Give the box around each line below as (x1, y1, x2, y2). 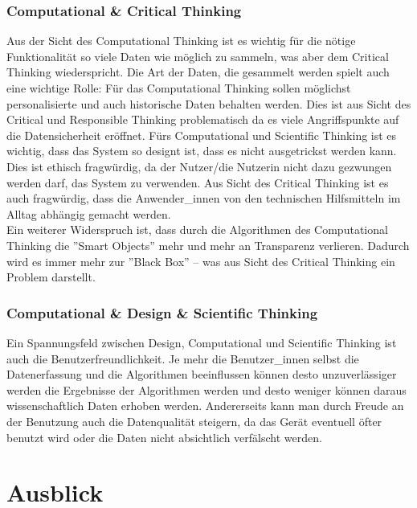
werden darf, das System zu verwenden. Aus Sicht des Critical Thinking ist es (6, 174, 389, 190)
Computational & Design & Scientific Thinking (6, 302, 318, 322)
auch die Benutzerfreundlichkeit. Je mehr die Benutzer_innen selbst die (6, 350, 359, 367)
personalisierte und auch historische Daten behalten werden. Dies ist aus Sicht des (6, 95, 411, 112)
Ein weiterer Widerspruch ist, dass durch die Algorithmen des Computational (6, 221, 388, 238)
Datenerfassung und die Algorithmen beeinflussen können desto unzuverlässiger (6, 366, 397, 383)
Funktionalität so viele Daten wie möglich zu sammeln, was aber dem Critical (6, 47, 389, 64)
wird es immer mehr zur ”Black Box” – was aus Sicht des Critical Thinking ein (6, 252, 395, 269)
